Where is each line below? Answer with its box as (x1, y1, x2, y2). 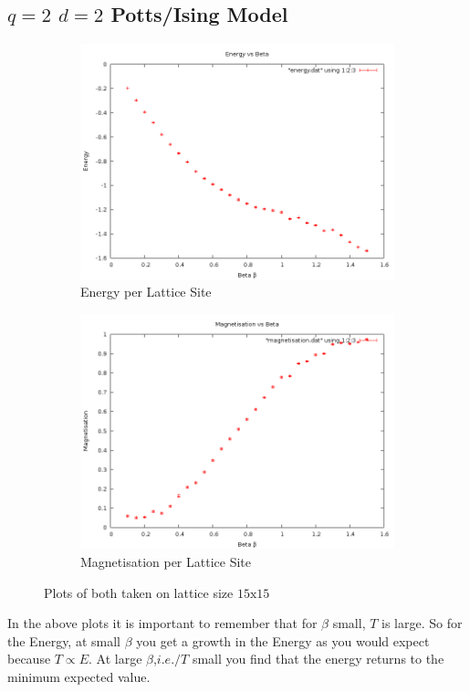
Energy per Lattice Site (80, 282, 212, 301)
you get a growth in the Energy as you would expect (136, 631, 430, 650)
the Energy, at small (7, 631, 120, 650)
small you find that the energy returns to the (192, 649, 444, 668)
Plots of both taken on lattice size (44, 582, 234, 602)
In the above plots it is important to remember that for (7, 613, 318, 633)
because (7, 649, 51, 668)
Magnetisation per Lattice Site (80, 551, 251, 571)
